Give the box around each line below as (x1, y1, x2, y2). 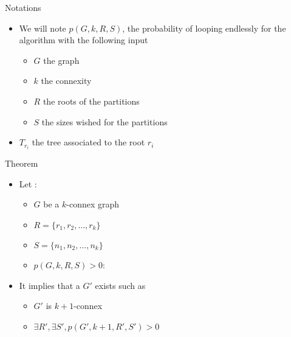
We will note (19, 21, 66, 34)
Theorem (5, 157, 38, 170)
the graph (43, 54, 80, 66)
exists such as (95, 279, 146, 291)
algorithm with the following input (19, 33, 148, 46)
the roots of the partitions (43, 94, 140, 107)
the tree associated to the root (32, 136, 145, 148)
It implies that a (19, 279, 80, 291)
